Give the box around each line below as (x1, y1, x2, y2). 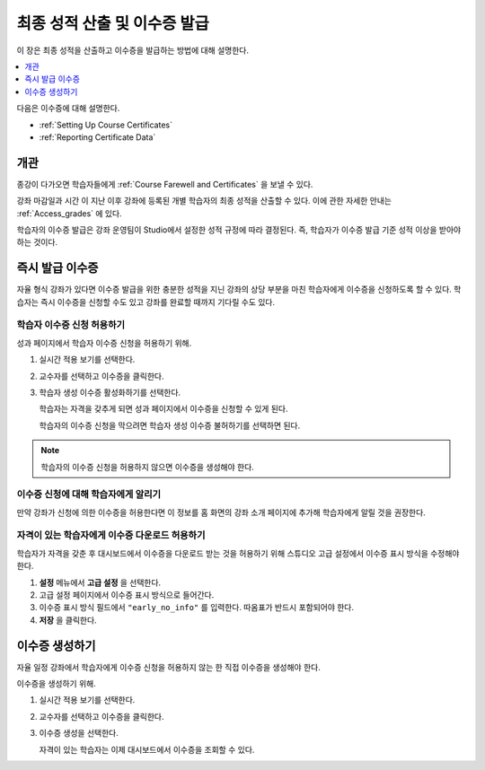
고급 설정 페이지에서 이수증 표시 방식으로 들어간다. (39, 589, 215, 600)
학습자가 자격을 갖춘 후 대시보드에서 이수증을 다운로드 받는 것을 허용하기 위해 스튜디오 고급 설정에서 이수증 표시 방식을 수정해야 (16, 547, 460, 558)
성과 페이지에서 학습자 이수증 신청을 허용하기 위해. (16, 337, 192, 348)
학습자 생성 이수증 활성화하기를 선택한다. (39, 387, 181, 398)
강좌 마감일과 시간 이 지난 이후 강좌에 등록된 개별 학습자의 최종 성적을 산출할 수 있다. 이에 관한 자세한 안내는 (16, 196, 392, 206)
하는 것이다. (16, 237, 58, 248)
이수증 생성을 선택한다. (39, 728, 119, 739)
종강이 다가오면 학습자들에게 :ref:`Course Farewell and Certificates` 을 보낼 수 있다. (16, 179, 313, 189)
